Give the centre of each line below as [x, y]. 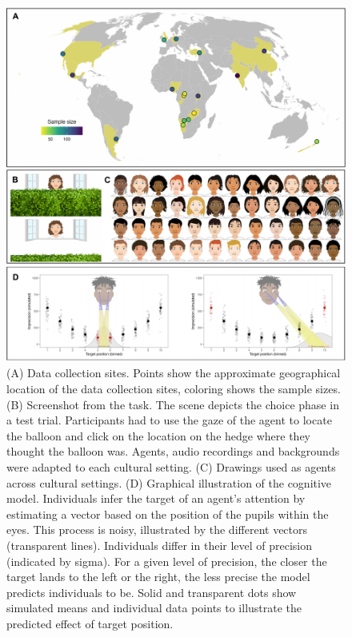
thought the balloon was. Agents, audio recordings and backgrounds [173, 451]
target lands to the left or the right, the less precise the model [158, 577]
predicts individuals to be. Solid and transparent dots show [152, 592]
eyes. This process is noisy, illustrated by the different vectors [157, 530]
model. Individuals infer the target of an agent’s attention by [156, 498]
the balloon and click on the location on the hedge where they [158, 435]
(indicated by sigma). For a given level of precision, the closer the [167, 561]
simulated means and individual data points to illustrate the [154, 608]
